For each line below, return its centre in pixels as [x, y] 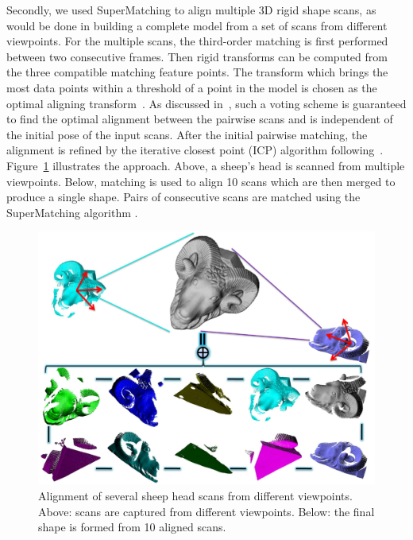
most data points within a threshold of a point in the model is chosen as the [192, 87]
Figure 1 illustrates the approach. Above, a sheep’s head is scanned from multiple [206, 165]
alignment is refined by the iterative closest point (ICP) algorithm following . [195, 150]
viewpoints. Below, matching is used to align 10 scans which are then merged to [201, 181]
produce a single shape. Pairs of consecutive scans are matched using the [183, 197]
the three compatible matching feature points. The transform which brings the [197, 72]
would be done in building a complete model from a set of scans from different [197, 25]
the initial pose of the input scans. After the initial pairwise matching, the [187, 134]
